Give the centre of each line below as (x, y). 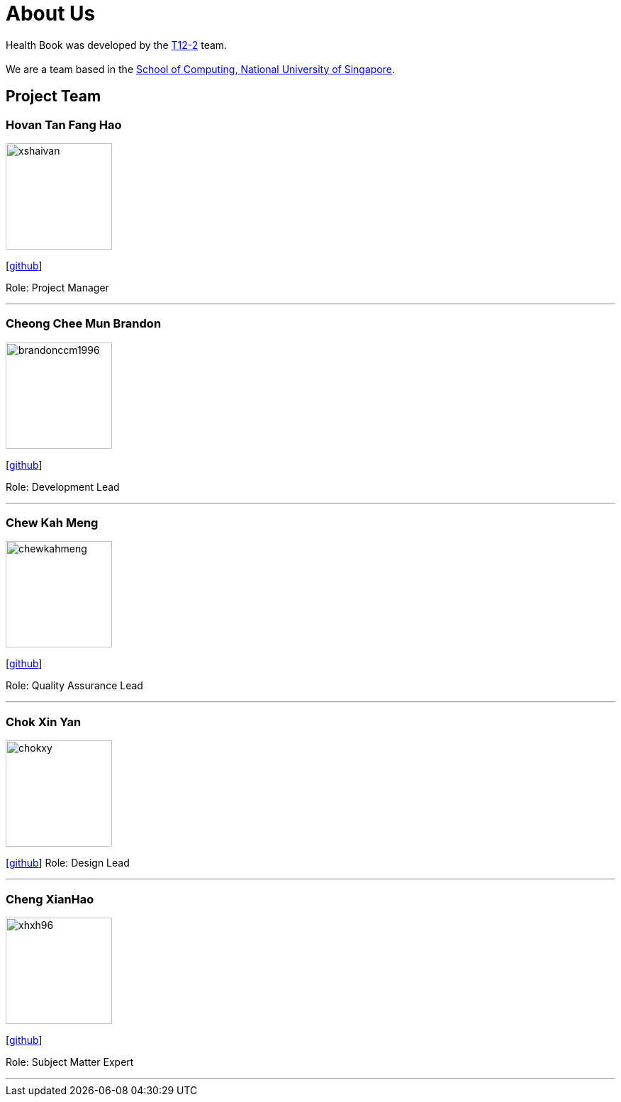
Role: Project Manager (57, 287)
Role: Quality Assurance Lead (74, 686)
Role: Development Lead (63, 486)
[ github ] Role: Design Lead (68, 863)
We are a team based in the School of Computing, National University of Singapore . (201, 69)
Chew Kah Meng (52, 523)
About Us (51, 13)
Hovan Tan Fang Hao (64, 124)
